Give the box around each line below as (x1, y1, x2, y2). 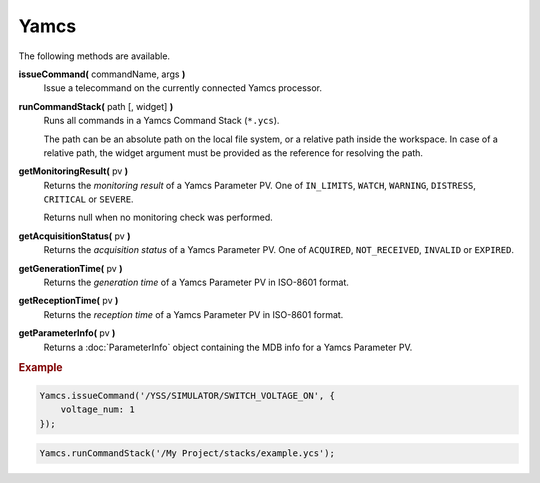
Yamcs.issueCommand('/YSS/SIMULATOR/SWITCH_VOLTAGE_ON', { (39, 390, 335, 401)
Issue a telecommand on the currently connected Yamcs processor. (43, 82, 323, 94)
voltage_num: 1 (60, 404, 135, 415)
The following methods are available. (18, 50, 170, 62)
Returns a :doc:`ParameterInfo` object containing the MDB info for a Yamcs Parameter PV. (43, 341, 413, 353)
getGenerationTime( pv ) (18, 262, 123, 274)
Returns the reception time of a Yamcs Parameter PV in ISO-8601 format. (43, 308, 344, 320)
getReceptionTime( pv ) (18, 295, 119, 307)
